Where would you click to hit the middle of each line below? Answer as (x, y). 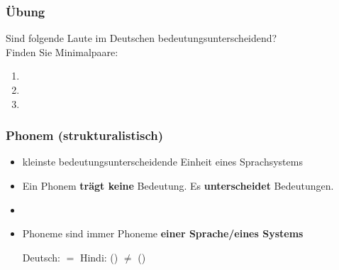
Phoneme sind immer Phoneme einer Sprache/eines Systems (163, 233)
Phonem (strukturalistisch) (85, 135)
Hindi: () (99, 257)
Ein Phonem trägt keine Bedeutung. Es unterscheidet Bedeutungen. (178, 185)
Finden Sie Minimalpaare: (62, 52)
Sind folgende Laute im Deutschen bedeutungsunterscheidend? (141, 38)
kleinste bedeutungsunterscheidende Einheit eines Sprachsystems (162, 162)
